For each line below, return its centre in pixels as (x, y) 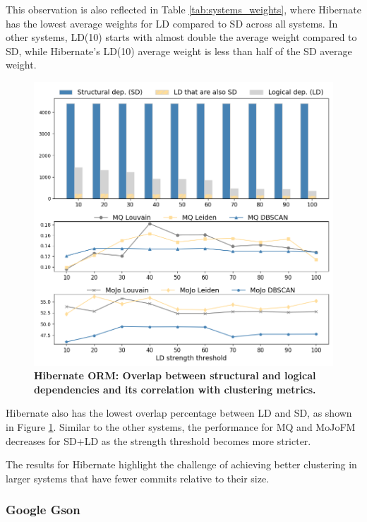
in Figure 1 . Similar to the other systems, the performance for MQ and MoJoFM (181, 427)
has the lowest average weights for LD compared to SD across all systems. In (172, 23)
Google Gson (43, 510)
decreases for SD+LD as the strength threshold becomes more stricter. (158, 440)
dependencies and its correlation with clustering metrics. (175, 389)
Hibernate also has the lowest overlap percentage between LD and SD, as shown (179, 413)
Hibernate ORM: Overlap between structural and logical (175, 375)
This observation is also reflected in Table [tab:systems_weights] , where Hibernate (183, 9)
